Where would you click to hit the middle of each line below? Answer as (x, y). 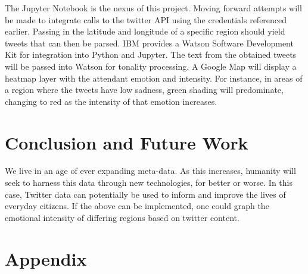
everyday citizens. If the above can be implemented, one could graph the (137, 206)
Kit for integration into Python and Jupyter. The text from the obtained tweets (151, 55)
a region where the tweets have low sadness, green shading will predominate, (144, 90)
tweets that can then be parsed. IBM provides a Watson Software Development (149, 43)
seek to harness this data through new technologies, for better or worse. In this (149, 183)
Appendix (46, 258)
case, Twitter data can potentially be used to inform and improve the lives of (145, 194)
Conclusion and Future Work (127, 142)
